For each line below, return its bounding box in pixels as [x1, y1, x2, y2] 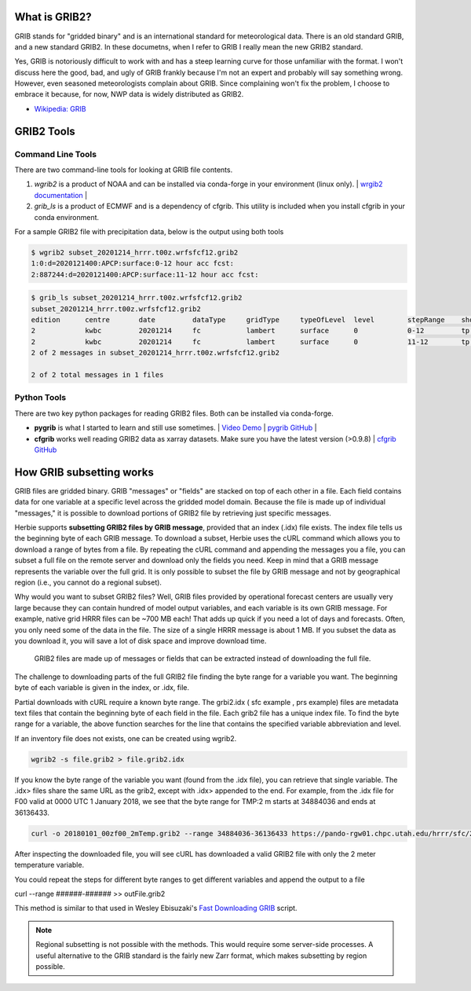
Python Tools [14, 392, 67, 403]
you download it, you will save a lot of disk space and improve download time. [14, 636, 267, 645]
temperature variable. [14, 861, 85, 870]
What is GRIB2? [14, 10, 92, 24]
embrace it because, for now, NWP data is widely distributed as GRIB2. [14, 90, 244, 99]
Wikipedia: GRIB [34, 104, 86, 113]
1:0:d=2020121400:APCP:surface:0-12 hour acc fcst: [31, 259, 235, 268]
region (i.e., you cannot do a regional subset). [14, 578, 162, 587]
